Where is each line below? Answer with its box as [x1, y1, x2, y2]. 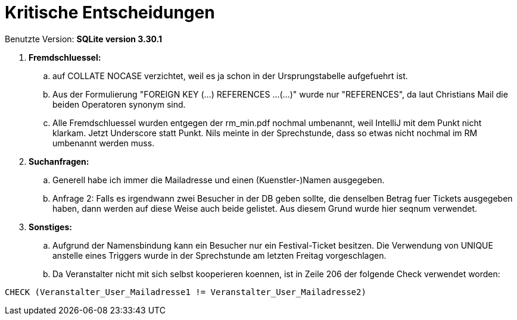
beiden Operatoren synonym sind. [52, 99, 186, 109]
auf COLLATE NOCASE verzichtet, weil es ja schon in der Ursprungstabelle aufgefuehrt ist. [52, 70, 408, 81]
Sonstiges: [29, 221, 72, 232]
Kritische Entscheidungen [5, 2, 215, 23]
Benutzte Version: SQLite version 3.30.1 [5, 33, 162, 44]
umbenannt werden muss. [52, 137, 155, 148]
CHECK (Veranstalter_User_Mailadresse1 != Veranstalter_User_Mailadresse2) [5, 287, 366, 297]
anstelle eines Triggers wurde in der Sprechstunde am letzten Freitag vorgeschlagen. [52, 250, 387, 261]
